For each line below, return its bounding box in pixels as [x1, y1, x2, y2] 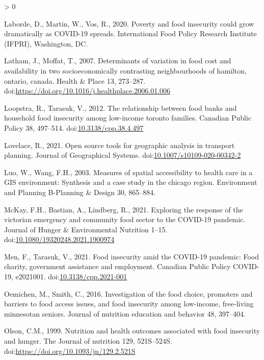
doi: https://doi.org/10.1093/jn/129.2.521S [4, 345, 136, 356]
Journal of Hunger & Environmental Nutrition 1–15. [4, 224, 168, 234]
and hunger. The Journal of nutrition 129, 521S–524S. [4, 335, 172, 346]
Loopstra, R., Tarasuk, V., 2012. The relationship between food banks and [4, 102, 237, 113]
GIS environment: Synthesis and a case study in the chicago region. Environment [4, 177, 257, 187]
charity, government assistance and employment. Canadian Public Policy [4, 261, 231, 272]
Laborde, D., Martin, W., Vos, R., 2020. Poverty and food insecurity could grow [4, 18, 254, 29]
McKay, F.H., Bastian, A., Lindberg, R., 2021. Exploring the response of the [4, 204, 243, 214]
